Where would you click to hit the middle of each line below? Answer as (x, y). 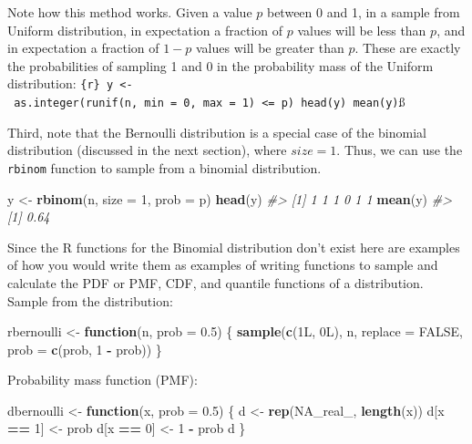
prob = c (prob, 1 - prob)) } (85, 349)
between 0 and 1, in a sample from (363, 12)
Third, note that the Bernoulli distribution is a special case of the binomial (217, 132)
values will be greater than (270, 48)
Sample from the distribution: (90, 300)
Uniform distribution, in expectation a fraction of (145, 30)
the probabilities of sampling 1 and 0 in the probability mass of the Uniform (221, 65)
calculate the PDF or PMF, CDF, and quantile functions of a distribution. (215, 282)
